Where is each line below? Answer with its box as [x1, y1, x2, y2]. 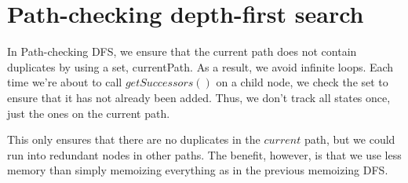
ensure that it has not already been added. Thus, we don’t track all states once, [7, 89, 391, 105]
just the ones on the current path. [7, 104, 170, 121]
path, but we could [304, 131, 395, 148]
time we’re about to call [7, 74, 122, 90]
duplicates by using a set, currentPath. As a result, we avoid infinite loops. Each [7, 58, 394, 75]
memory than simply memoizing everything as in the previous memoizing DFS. [7, 162, 388, 178]
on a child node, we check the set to [216, 74, 388, 90]
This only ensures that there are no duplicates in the [7, 131, 260, 148]
